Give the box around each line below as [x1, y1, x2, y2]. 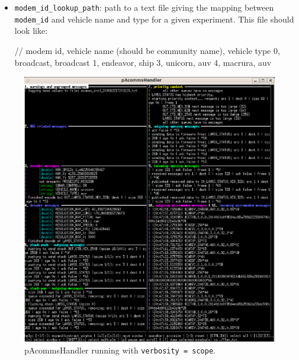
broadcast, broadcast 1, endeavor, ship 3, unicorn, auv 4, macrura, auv [14, 56, 272, 68]
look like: [14, 24, 48, 37]
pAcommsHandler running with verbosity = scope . [24, 344, 216, 356]
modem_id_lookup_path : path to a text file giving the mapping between [14, 1, 274, 13]
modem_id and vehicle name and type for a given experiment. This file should [14, 12, 294, 25]
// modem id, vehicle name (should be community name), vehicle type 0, [14, 44, 280, 56]
